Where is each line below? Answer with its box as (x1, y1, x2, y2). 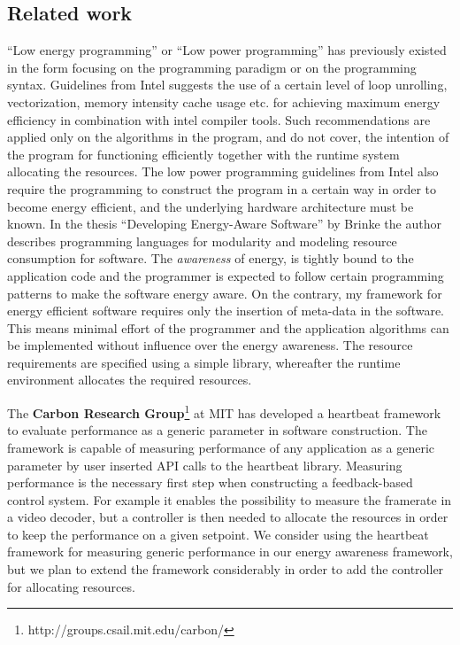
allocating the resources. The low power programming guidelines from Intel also (7, 162, 439, 181)
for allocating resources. (7, 577, 135, 595)
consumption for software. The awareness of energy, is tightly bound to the (7, 249, 414, 268)
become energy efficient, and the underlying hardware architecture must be (7, 197, 414, 215)
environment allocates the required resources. (7, 370, 252, 389)
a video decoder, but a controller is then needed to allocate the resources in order (7, 508, 448, 526)
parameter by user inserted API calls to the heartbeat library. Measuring (7, 455, 402, 474)
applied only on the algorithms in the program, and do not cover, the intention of (7, 128, 449, 146)
